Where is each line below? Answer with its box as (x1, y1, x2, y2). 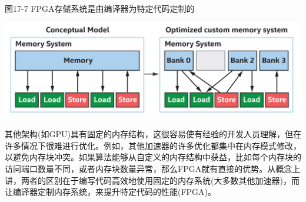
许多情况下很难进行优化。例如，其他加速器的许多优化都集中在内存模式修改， (5, 139, 301, 151)
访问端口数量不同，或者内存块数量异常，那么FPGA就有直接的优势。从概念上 (5, 162, 301, 174)
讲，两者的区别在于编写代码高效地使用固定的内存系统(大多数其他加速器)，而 (5, 174, 300, 186)
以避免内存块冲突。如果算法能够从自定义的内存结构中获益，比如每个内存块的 (5, 151, 301, 163)
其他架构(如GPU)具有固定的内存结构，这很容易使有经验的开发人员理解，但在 (5, 128, 301, 140)
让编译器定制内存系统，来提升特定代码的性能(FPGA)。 (5, 186, 217, 198)
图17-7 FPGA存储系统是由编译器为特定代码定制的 (5, 2, 195, 14)
